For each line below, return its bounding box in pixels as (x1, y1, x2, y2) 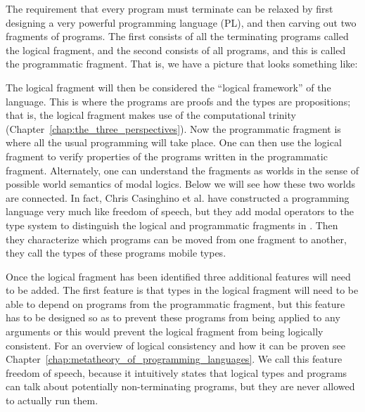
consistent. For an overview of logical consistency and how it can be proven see (6, 337, 345, 352)
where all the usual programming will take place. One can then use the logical (6, 135, 342, 150)
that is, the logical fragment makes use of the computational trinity (6, 108, 296, 122)
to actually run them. (6, 393, 98, 408)
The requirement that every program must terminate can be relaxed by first (6, 1, 333, 15)
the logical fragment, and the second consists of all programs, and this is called (6, 42, 346, 57)
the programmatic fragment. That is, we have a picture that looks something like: (6, 56, 358, 71)
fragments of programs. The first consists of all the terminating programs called (6, 29, 349, 44)
